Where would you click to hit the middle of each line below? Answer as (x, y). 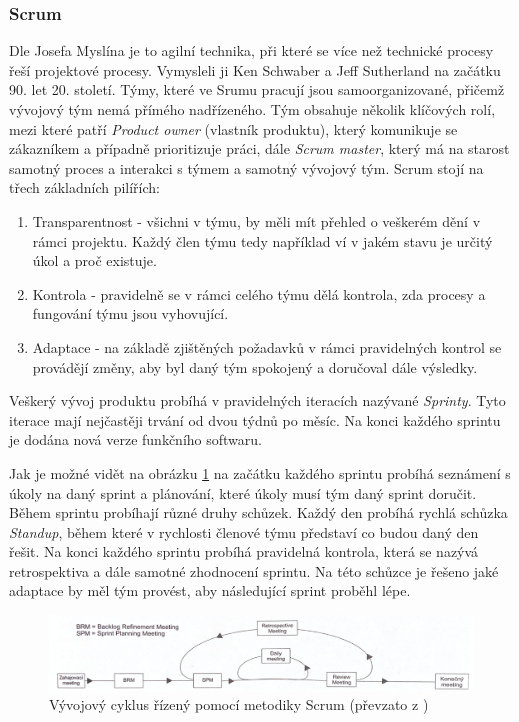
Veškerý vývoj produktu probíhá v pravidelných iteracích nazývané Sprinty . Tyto (257, 400)
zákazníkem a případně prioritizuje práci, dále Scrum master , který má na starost (259, 148)
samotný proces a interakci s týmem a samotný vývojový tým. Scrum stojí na (246, 167)
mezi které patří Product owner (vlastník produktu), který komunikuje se (233, 128)
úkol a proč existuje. (94, 260)
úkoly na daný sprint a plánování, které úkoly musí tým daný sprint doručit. (243, 492)
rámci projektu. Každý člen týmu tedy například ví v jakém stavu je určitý (262, 240)
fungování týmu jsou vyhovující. (130, 313)
